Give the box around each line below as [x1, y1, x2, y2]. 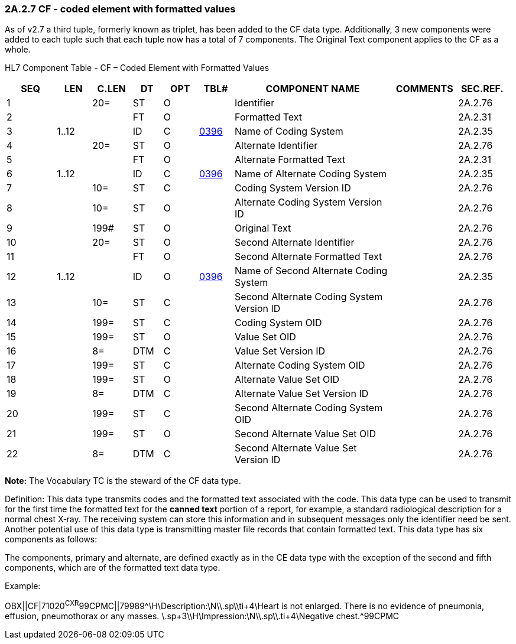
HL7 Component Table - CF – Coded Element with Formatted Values [5, 63, 270, 73]
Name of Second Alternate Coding [235, 265, 388, 277]
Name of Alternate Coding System [235, 168, 387, 180]
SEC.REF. [460, 83, 504, 95]
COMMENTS [395, 83, 453, 95]
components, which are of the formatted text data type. [5, 562, 220, 573]
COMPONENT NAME [265, 83, 360, 95]
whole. [5, 44, 31, 55]
